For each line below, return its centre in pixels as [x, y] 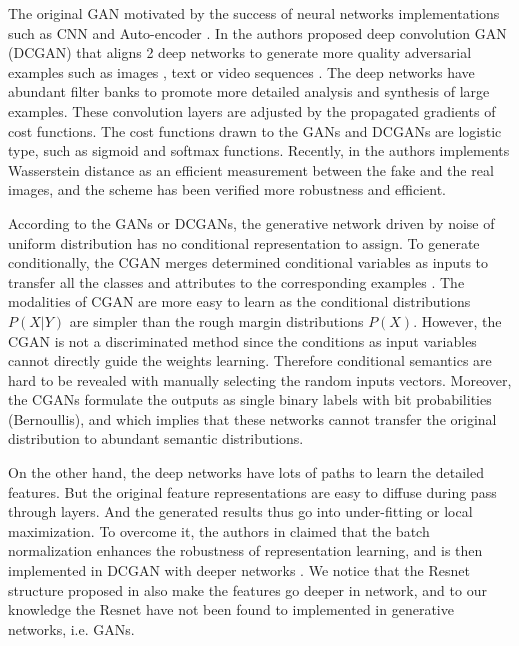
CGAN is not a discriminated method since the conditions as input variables [242, 340]
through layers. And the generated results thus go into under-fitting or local [240, 511]
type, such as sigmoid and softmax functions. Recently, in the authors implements [259, 150]
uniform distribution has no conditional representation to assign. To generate [244, 242]
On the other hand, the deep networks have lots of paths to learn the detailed [246, 472]
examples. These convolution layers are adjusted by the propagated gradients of [252, 110]
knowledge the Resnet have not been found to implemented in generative [231, 609]
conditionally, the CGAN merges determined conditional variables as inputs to [248, 262]
